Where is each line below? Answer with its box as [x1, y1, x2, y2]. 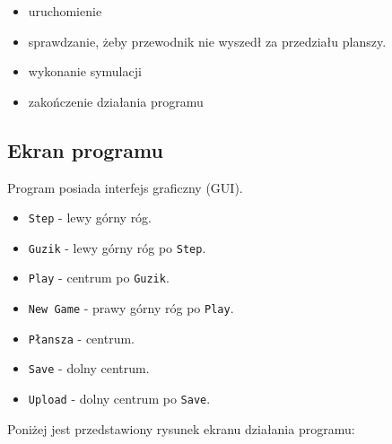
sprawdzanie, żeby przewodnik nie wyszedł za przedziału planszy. [28, 31, 387, 50]
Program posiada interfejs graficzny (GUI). [7, 178, 243, 196]
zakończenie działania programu [28, 91, 204, 110]
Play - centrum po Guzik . [28, 268, 170, 287]
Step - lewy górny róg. [28, 208, 152, 227]
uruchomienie [28, 2, 102, 20]
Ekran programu [7, 135, 163, 163]
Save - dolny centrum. [28, 359, 150, 378]
